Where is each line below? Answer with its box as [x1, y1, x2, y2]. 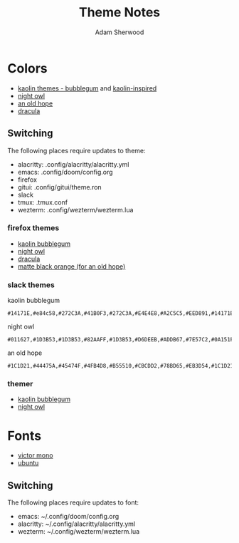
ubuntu [17, 459, 39, 467]
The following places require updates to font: [7, 498, 139, 507]
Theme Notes [78, 4, 161, 21]
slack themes [7, 279, 55, 289]
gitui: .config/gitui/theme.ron [17, 182, 102, 191]
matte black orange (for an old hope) [17, 262, 126, 271]
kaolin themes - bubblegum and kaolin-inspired [17, 83, 157, 93]
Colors [7, 60, 48, 76]
